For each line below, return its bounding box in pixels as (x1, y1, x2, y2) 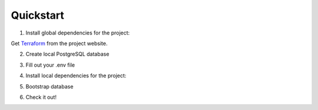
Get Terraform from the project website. (11, 40, 108, 47)
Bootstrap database (25, 82, 74, 90)
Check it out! (25, 94, 57, 101)
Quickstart (11, 9, 65, 22)
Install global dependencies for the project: (25, 29, 130, 36)
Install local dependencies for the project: (25, 72, 127, 79)
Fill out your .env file (25, 61, 75, 68)
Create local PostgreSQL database (25, 50, 110, 58)
